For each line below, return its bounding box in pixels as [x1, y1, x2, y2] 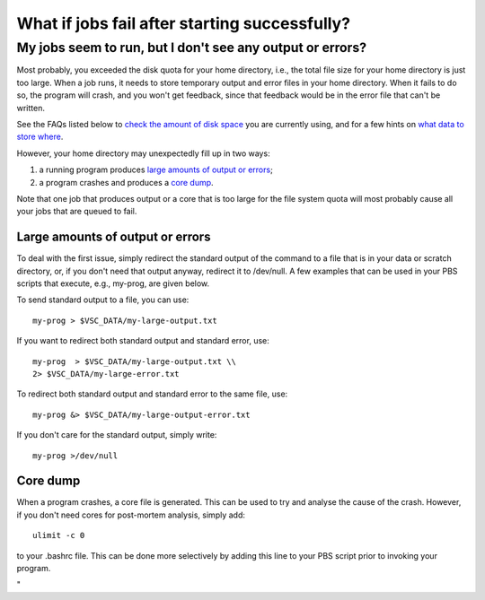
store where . [16, 131, 64, 143]
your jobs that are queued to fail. [16, 206, 137, 217]
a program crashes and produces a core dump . [39, 177, 215, 187]
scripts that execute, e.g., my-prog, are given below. [16, 278, 210, 289]
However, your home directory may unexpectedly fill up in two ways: [16, 148, 270, 159]
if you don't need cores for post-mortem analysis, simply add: [16, 509, 246, 520]
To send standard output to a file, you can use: [16, 294, 190, 305]
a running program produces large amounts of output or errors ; [39, 164, 273, 175]
